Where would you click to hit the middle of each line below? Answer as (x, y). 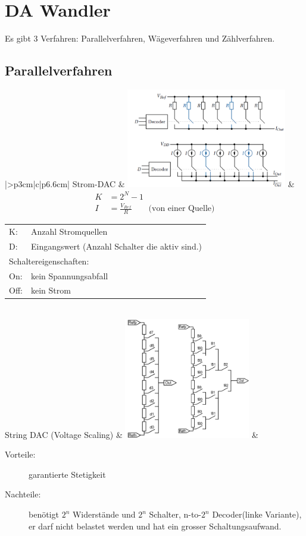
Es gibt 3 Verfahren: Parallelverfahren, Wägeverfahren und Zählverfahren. (140, 38)
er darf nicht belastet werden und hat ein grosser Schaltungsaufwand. (155, 526)
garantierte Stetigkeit (67, 474)
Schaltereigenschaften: (49, 261)
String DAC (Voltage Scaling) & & (132, 434)
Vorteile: (20, 454)
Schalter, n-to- (175, 514)
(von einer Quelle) (182, 209)
